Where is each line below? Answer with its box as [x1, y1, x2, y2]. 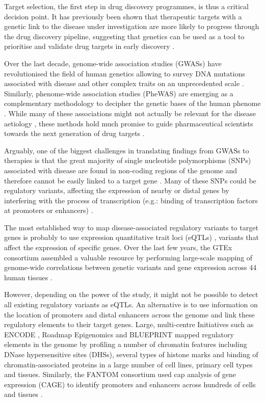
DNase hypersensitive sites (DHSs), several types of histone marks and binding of [4, 349, 258, 359]
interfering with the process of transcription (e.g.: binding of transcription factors [4, 195, 258, 205]
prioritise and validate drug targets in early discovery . [4, 41, 175, 51]
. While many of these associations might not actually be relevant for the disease [4, 108, 256, 118]
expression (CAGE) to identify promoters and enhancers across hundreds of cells [4, 379, 256, 389]
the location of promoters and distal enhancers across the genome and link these [4, 309, 255, 319]
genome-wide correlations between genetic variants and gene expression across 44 [4, 262, 257, 273]
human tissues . [4, 272, 52, 282]
